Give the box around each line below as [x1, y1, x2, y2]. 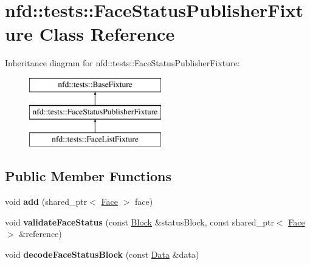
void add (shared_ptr [5, 195, 88, 208]
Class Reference [39, 21, 175, 46]
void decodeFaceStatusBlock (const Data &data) [5, 247, 199, 260]
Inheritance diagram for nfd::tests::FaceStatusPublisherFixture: [5, 57, 240, 69]
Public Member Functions [5, 167, 171, 185]
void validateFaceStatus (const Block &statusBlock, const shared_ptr [5, 215, 274, 228]
